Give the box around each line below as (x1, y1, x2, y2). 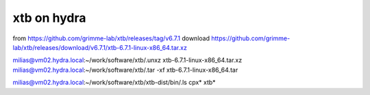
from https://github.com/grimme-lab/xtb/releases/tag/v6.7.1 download (12, 34, 210, 42)
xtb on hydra (12, 10, 86, 25)
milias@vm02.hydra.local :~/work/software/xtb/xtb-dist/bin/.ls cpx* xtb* (12, 79, 216, 87)
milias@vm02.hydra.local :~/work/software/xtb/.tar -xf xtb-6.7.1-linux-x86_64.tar (12, 66, 238, 74)
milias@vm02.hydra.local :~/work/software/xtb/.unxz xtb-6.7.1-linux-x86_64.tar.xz (12, 56, 243, 64)
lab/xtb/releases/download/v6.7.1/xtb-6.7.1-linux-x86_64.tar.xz (12, 43, 188, 51)
